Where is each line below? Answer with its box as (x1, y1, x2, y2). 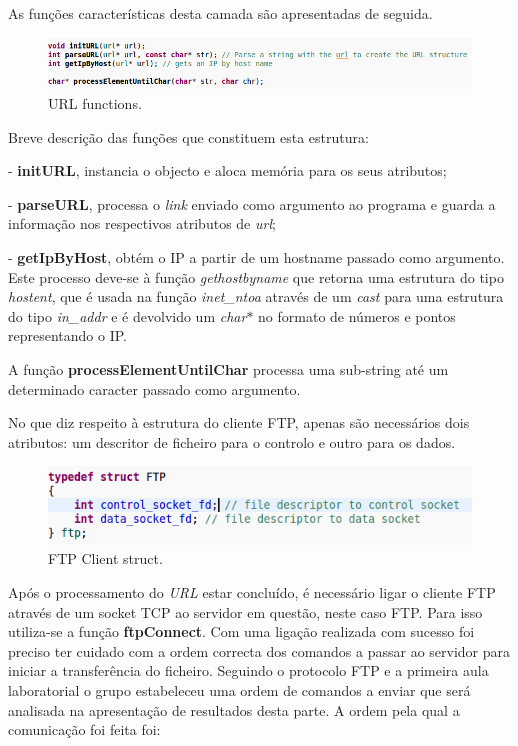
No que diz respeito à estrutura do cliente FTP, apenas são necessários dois (8, 412, 470, 433)
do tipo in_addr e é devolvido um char (8, 305, 247, 326)
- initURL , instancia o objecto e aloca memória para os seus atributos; (8, 160, 447, 181)
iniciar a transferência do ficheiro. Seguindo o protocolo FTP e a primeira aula (8, 660, 489, 681)
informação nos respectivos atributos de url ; (8, 213, 276, 234)
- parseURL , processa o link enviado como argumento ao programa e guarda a (8, 193, 496, 214)
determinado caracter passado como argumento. (8, 378, 301, 399)
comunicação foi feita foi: (8, 719, 161, 740)
